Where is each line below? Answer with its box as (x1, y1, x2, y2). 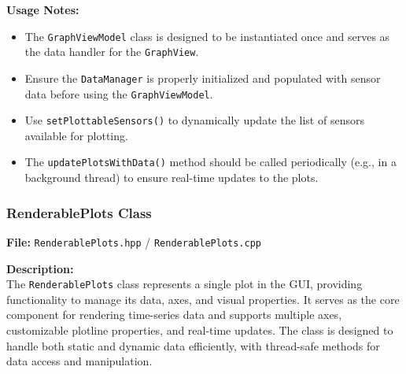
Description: (6, 260, 74, 276)
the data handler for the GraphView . (24, 43, 199, 60)
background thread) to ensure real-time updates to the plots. (24, 169, 319, 186)
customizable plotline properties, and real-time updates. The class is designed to (6, 322, 393, 339)
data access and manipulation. (6, 353, 153, 369)
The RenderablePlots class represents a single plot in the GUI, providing (6, 276, 363, 292)
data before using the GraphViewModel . (24, 85, 213, 102)
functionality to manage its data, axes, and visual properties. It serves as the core (6, 291, 400, 307)
